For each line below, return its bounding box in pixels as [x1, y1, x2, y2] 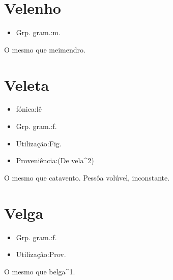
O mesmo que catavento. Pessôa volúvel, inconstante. [4, 172, 170, 183]
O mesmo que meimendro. [4, 44, 85, 55]
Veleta [4, 74, 49, 95]
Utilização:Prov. [16, 249, 66, 260]
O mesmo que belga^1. [4, 266, 75, 276]
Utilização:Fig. [16, 138, 62, 148]
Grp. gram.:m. [16, 27, 61, 38]
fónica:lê [16, 104, 42, 114]
